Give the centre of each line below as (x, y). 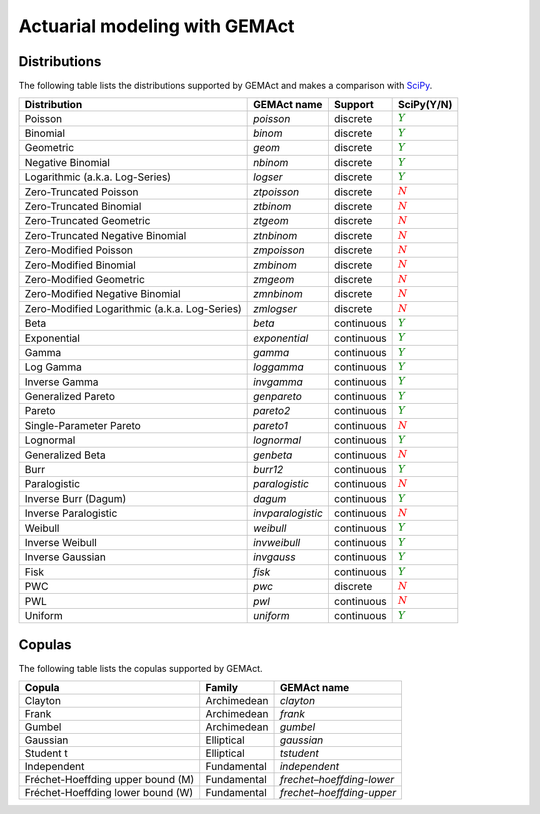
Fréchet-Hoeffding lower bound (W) (109, 793)
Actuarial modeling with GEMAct (156, 26)
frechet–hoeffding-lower (337, 780)
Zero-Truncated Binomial (83, 206)
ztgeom (271, 221)
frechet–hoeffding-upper (338, 793)
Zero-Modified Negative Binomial (102, 294)
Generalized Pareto (69, 397)
